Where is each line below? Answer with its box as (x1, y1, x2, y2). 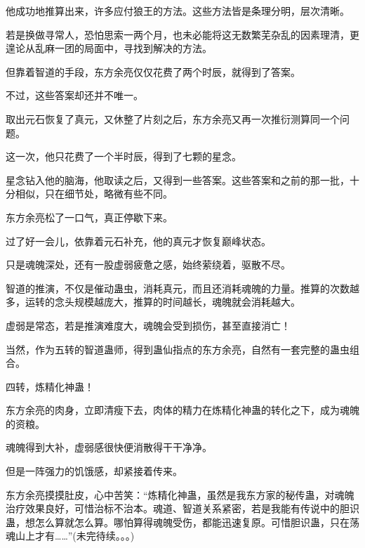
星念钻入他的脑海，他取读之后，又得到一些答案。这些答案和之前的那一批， (6, 172, 350, 187)
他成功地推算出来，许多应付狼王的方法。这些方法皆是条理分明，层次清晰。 (6, 4, 350, 18)
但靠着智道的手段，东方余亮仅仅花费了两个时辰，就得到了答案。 (6, 64, 300, 79)
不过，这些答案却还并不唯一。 (6, 88, 143, 103)
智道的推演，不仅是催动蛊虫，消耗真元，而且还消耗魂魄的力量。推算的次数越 (6, 280, 359, 295)
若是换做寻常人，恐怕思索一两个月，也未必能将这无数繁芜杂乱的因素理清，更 (6, 27, 359, 41)
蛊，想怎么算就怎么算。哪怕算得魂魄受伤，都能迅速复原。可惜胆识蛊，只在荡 (6, 514, 359, 529)
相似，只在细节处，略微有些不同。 (15, 186, 173, 201)
